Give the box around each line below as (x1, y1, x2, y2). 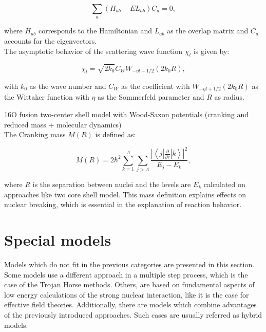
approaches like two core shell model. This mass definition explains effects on (4, 189, 246, 199)
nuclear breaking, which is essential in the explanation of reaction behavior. (4, 199, 242, 210)
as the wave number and (29, 80, 106, 91)
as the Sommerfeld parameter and (98, 91, 204, 102)
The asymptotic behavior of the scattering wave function (4, 45, 183, 56)
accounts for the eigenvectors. (4, 35, 97, 46)
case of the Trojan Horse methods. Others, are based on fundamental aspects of (4, 279, 255, 290)
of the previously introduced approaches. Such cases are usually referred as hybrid (4, 309, 262, 320)
